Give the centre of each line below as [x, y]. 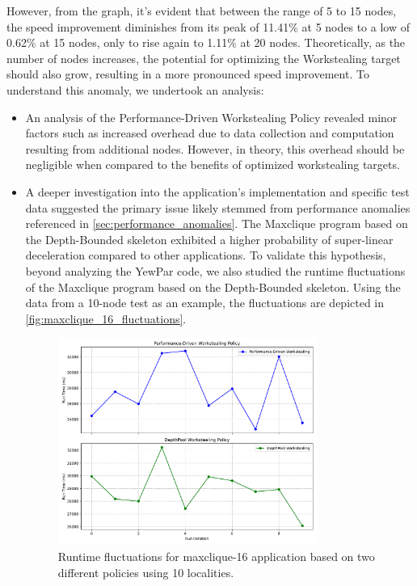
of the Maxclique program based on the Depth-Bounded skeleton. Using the [213, 287]
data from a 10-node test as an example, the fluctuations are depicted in [205, 303]
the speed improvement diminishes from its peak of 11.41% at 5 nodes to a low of [208, 26]
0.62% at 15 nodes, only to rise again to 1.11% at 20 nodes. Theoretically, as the [206, 42]
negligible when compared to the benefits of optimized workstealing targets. [213, 164]
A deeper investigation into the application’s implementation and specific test [217, 191]
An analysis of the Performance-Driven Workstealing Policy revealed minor [211, 117]
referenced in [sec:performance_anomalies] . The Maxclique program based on [217, 223]
